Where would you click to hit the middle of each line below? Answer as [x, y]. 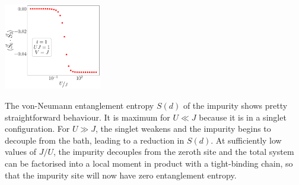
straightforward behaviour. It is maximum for [88, 117]
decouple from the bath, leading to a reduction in [95, 140]
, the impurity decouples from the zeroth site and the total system [174, 152]
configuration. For [37, 129]
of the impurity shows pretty [235, 105]
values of [20, 152]
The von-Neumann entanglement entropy [79, 105]
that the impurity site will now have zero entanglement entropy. [121, 175]
